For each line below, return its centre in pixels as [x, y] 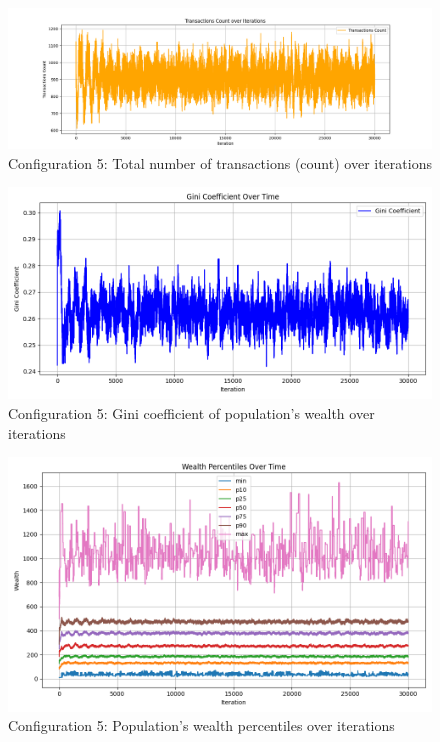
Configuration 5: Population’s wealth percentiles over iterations [201, 725]
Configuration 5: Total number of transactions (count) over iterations [220, 162]
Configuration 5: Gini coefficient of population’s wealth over [191, 412]
